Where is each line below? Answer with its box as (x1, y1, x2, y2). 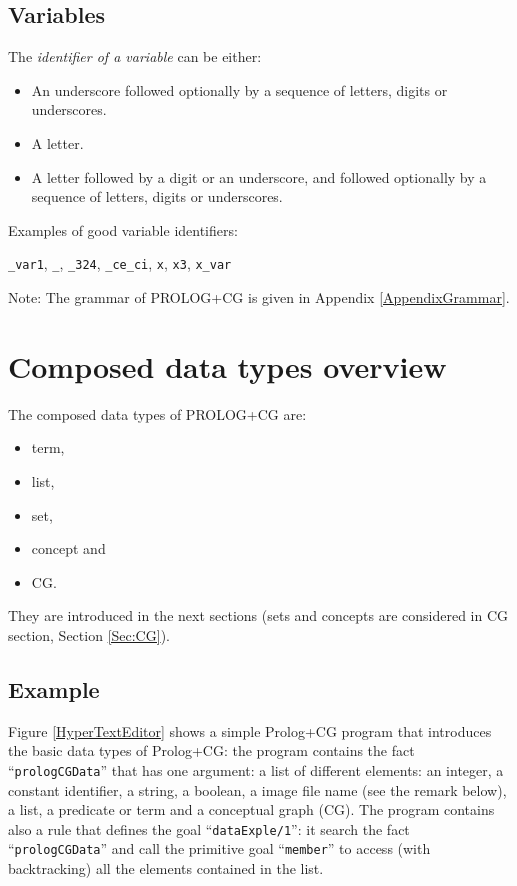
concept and (31, 538, 106, 559)
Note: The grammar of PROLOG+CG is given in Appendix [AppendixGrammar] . (8, 287, 510, 308)
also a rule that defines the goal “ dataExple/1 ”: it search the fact (8, 818, 410, 839)
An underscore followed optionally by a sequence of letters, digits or (31, 79, 448, 100)
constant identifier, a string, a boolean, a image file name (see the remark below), (8, 779, 507, 800)
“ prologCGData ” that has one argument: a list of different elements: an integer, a (8, 759, 504, 780)
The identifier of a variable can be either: (8, 46, 262, 67)
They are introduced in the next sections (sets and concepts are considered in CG (8, 605, 509, 626)
